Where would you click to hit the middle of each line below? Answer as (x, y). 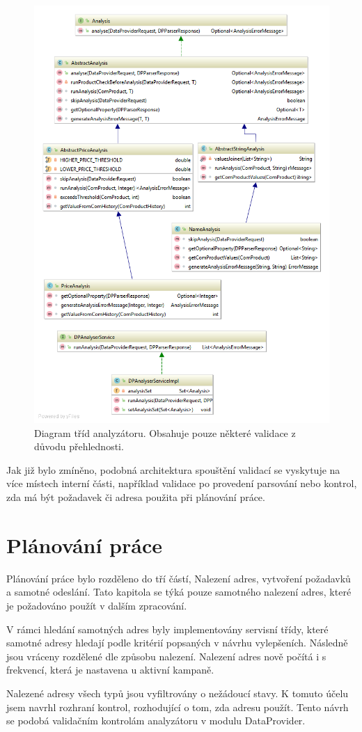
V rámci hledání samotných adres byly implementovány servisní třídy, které (167, 629)
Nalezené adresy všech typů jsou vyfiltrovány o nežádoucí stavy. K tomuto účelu (178, 693)
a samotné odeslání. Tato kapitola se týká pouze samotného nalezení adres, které (179, 592)
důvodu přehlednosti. (79, 446)
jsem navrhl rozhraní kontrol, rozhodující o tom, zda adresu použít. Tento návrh (178, 707)
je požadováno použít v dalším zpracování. (97, 605)
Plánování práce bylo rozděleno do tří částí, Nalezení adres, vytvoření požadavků (179, 578)
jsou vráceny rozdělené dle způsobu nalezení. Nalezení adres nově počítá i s (166, 656)
